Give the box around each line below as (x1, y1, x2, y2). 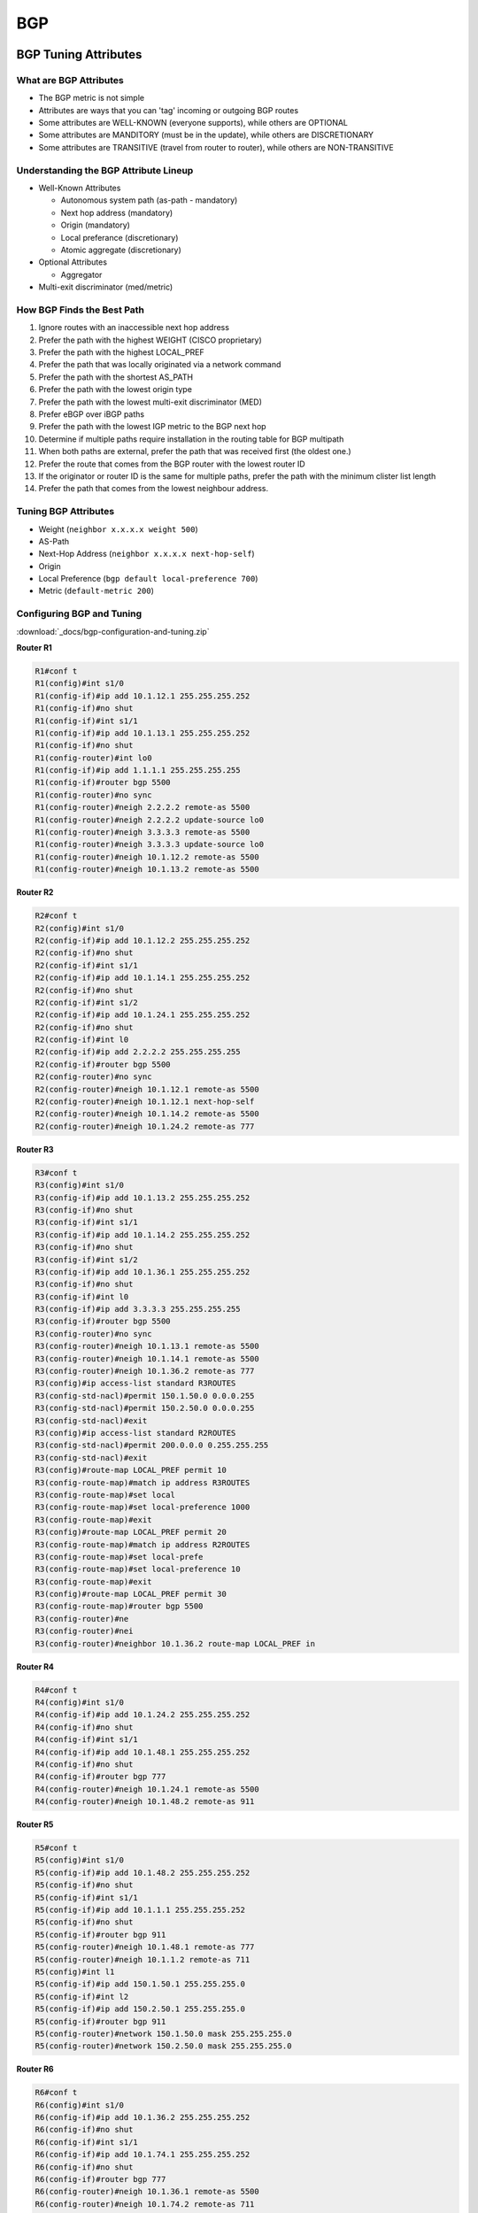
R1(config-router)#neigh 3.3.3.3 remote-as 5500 (35, 828, 251, 837)
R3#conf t (35, 1168, 78, 1177)
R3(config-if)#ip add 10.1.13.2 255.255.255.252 (35, 1192, 251, 1203)
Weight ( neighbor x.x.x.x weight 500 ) (38, 523, 198, 535)
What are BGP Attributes (16, 73, 124, 86)
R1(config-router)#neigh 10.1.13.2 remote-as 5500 (35, 864, 260, 875)
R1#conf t (35, 666, 78, 676)
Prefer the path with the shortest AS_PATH (38, 372, 194, 382)
